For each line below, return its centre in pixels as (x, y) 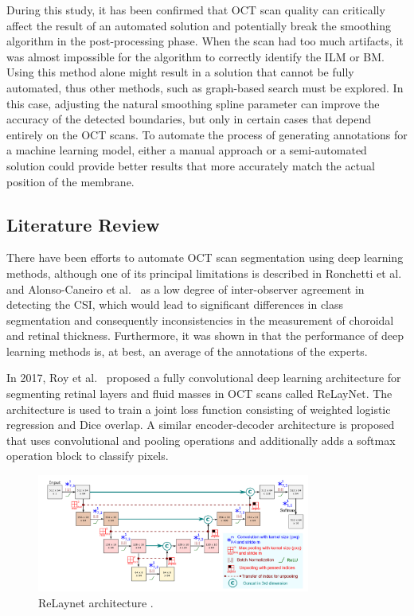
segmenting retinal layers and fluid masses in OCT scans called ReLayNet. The (199, 394)
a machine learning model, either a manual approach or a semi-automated (187, 150)
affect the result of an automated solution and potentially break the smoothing (199, 25)
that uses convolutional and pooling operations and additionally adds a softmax (201, 440)
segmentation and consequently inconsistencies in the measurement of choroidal (200, 320)
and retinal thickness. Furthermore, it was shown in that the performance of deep (205, 335)
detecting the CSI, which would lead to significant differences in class (175, 304)
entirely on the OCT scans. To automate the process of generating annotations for (207, 134)
